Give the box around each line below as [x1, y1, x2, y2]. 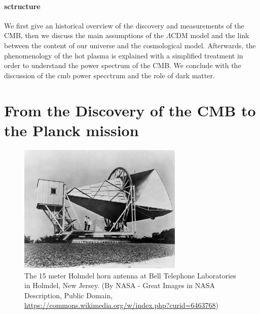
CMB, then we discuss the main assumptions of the [4, 30, 164, 41]
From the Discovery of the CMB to [4, 100, 256, 120]
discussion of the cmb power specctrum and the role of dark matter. [4, 70, 215, 80]
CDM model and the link [171, 30, 249, 41]
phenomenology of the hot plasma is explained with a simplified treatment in [4, 50, 243, 60]
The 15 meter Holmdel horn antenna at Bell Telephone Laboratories [24, 270, 236, 280]
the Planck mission [4, 119, 139, 140]
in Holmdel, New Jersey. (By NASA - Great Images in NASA [24, 280, 215, 291]
